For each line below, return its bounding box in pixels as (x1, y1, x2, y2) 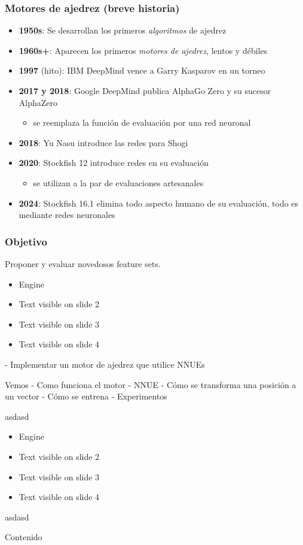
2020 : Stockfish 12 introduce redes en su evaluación (19, 156, 209, 169)
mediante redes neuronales (19, 208, 115, 221)
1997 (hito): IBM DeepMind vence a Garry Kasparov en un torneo (19, 64, 265, 77)
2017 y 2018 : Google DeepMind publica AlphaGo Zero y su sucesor (19, 84, 271, 96)
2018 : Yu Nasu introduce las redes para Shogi (19, 136, 188, 149)
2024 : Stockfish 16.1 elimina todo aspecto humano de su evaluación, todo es (19, 196, 299, 209)
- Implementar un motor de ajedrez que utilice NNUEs (5, 358, 205, 370)
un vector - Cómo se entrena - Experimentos (5, 390, 167, 402)
